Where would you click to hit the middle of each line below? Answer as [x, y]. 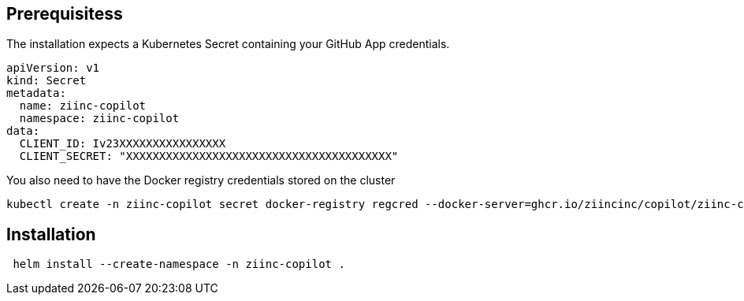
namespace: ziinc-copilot [99, 119]
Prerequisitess [65, 14]
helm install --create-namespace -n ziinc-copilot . [179, 264]
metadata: [36, 93]
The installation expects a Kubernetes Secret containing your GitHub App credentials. [228, 44]
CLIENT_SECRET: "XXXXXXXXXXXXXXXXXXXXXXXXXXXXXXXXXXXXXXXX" [209, 156]
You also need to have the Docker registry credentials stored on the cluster [201, 180]
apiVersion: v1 [53, 68]
